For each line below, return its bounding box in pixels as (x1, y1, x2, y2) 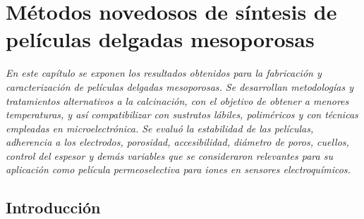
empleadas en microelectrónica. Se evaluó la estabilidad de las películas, (6, 120, 314, 135)
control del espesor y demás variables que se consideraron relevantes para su (6, 148, 333, 163)
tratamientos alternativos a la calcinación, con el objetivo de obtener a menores (6, 93, 349, 108)
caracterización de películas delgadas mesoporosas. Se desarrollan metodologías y (6, 79, 353, 94)
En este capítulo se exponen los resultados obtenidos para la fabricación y (6, 65, 322, 80)
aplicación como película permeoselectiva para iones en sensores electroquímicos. (6, 162, 351, 177)
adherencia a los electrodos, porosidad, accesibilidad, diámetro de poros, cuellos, (6, 134, 349, 149)
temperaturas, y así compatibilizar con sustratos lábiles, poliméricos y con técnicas (6, 107, 358, 122)
